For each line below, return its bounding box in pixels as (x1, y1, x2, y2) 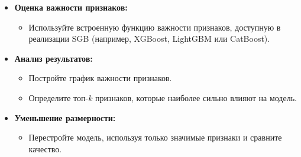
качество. (28, 142, 62, 155)
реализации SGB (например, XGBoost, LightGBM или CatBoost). (28, 32, 270, 45)
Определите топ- (28, 91, 89, 103)
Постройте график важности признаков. (28, 72, 172, 84)
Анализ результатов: (14, 52, 93, 64)
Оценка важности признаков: (14, 1, 128, 13)
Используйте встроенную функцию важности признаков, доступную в (28, 21, 281, 33)
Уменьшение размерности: (14, 111, 116, 123)
